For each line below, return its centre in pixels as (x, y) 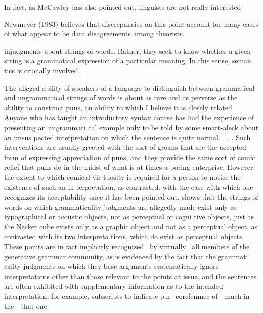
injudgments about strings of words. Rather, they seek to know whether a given (128, 50)
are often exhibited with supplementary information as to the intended (114, 286)
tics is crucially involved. (42, 70)
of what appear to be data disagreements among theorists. (94, 34)
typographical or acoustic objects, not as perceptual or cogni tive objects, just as (129, 217)
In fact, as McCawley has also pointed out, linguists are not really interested (123, 7)
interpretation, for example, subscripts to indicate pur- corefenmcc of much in (127, 296)
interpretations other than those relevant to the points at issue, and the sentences (130, 276)
